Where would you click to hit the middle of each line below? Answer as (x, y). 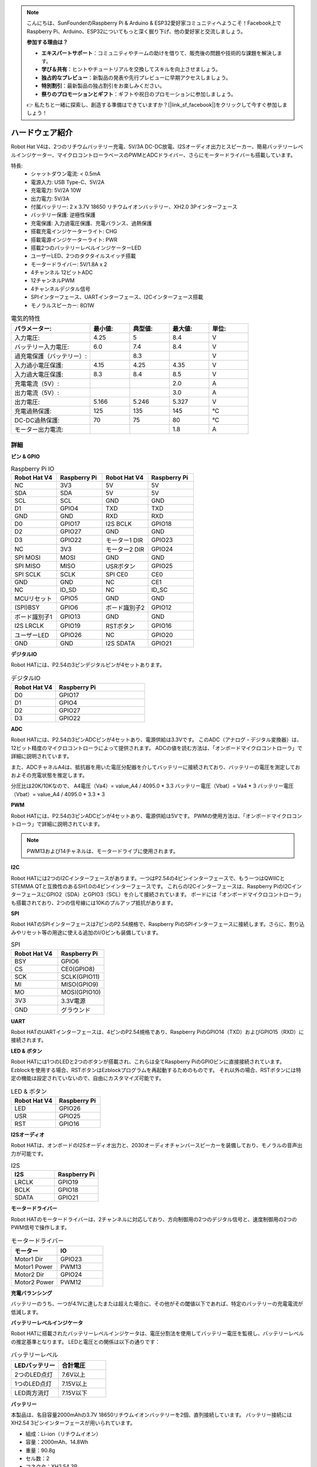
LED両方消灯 (32, 1392)
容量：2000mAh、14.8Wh (57, 1442)
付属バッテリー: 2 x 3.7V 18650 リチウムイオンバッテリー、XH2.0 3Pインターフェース (134, 207)
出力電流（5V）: (37, 393)
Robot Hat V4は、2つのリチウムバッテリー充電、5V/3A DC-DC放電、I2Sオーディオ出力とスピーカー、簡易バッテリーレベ (157, 147)
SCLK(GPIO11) (80, 976)
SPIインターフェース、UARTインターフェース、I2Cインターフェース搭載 (117, 297)
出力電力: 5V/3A (50, 198)
